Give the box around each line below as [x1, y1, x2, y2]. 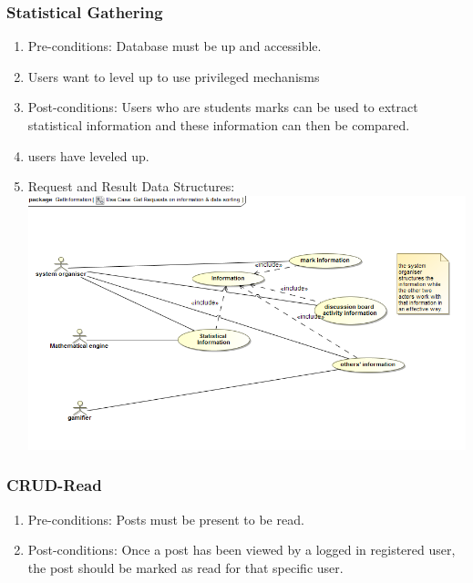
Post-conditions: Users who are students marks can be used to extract [27, 97, 418, 117]
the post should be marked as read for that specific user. [27, 557, 344, 577]
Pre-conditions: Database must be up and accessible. [27, 36, 322, 56]
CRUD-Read [6, 474, 102, 496]
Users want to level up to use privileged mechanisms [27, 66, 320, 86]
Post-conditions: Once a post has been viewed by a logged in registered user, [27, 540, 456, 559]
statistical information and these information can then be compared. [27, 116, 410, 134]
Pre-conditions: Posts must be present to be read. [27, 509, 304, 528]
